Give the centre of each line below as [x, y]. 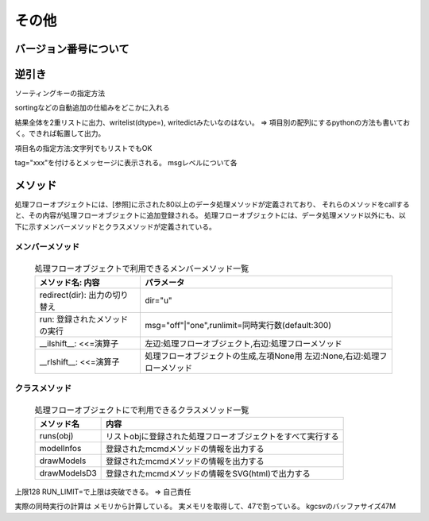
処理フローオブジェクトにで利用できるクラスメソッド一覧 [142, 410]
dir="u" [158, 300]
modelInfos [60, 448]
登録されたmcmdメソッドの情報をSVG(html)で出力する [208, 473]
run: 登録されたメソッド [84, 319]
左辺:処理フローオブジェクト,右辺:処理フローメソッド [243, 344]
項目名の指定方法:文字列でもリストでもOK [83, 148]
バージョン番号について [72, 49]
